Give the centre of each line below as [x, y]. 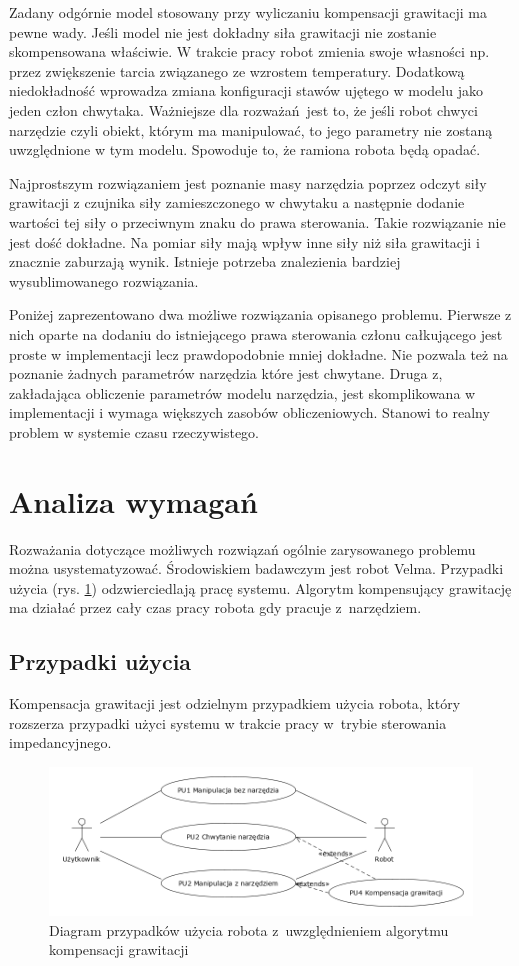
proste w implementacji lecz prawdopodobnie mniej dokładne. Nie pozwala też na [258, 353]
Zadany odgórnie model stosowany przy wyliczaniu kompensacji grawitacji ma [248, 12]
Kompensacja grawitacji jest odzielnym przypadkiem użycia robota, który [235, 703]
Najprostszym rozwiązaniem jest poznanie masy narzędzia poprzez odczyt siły [248, 182]
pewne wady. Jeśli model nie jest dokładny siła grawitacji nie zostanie [223, 31]
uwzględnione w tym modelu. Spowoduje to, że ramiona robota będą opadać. [245, 149]
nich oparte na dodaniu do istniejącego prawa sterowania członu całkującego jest [256, 333]
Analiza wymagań [133, 500]
